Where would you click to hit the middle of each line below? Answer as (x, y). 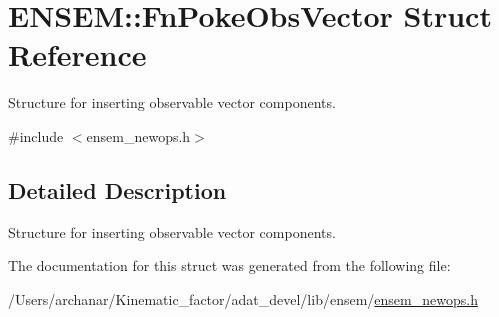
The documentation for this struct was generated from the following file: (229, 265)
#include (36, 135)
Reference (77, 54)
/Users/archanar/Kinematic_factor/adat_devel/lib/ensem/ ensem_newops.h (243, 298)
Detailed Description (117, 189)
